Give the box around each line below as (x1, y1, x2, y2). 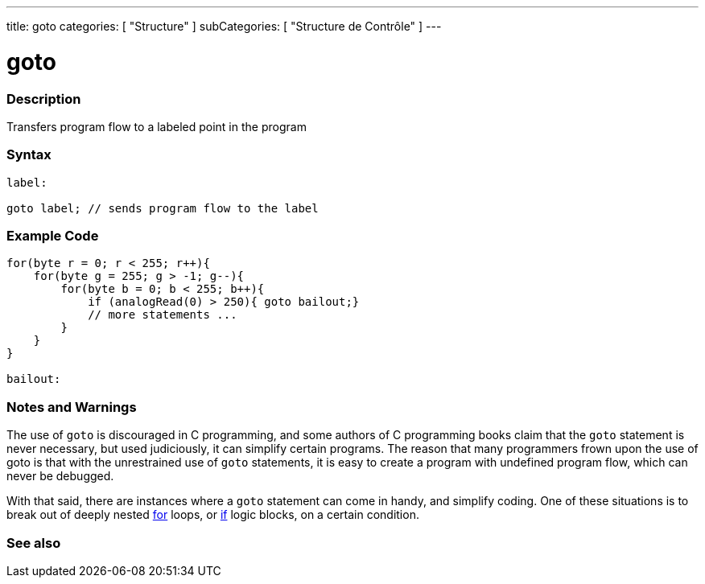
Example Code (6, 228, 99, 244)
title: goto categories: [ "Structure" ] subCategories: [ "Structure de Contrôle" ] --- (6, 19, 442, 33)
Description (6, 90, 81, 107)
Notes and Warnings (6, 398, 137, 415)
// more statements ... (88, 308, 237, 322)
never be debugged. (6, 469, 114, 483)
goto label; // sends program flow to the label (6, 201, 319, 215)
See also (6, 534, 61, 551)
